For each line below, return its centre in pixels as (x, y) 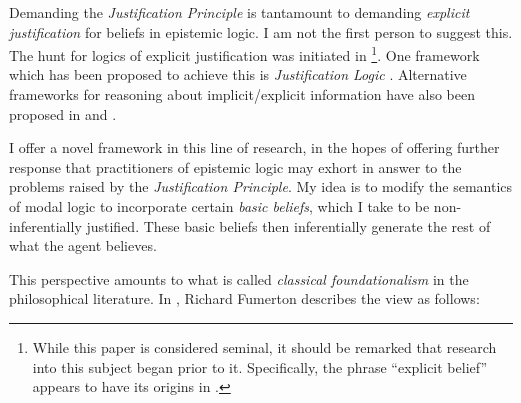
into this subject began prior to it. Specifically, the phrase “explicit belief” (260, 366)
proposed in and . (63, 113)
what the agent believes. (83, 245)
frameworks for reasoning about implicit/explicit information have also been (242, 94)
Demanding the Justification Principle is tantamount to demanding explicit (239, 12)
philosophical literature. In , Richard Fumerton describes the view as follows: (244, 298)
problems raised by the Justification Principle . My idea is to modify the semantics (261, 186)
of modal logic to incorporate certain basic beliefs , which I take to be (219, 206)
